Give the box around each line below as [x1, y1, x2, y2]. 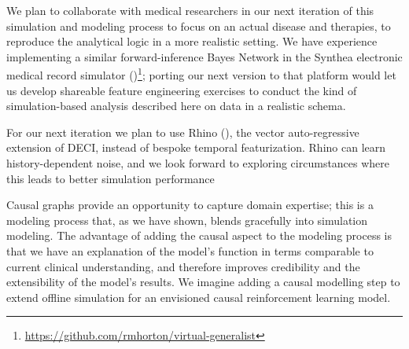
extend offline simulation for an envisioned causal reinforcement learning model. [6, 288, 391, 305]
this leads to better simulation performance [6, 170, 215, 186]
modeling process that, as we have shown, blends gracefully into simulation [6, 211, 368, 228]
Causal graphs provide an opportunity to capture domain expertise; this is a [6, 197, 374, 213]
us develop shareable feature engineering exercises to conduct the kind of [6, 82, 357, 98]
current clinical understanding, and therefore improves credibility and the [6, 258, 360, 274]
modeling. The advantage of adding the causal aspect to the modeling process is [6, 227, 392, 244]
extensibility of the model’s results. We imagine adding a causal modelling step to [6, 274, 400, 290]
